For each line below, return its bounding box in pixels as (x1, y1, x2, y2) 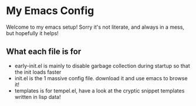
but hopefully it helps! (6, 29, 59, 36)
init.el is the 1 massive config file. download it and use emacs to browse (14, 74, 188, 81)
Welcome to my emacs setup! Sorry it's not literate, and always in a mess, (6, 23, 185, 30)
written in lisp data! (14, 93, 61, 100)
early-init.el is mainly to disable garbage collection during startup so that (14, 62, 190, 69)
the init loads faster (14, 69, 62, 76)
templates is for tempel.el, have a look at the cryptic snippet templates (14, 87, 185, 94)
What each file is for (6, 47, 82, 57)
